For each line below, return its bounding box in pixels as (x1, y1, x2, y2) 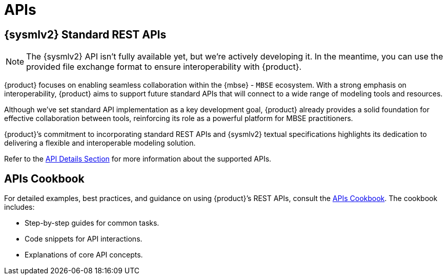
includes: (4, 203, 35, 212)
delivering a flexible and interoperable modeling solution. (4, 138, 196, 148)
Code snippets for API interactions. (25, 234, 143, 244)
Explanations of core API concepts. (25, 250, 143, 260)
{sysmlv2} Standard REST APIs (4, 28, 167, 41)
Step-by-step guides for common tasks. (25, 218, 159, 228)
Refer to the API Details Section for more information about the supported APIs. (4, 154, 272, 164)
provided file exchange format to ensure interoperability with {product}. (26, 62, 302, 72)
